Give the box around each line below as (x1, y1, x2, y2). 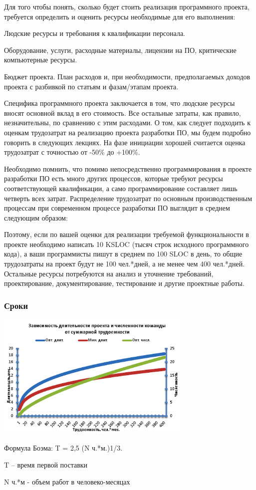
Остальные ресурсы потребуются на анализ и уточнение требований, (4, 268, 214, 278)
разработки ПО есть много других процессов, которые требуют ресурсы (4, 173, 223, 184)
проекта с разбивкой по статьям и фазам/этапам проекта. (4, 81, 179, 91)
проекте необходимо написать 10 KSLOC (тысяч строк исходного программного (4, 239, 249, 249)
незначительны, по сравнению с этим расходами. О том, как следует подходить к (4, 117, 251, 128)
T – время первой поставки (4, 459, 88, 470)
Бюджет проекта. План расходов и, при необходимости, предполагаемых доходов (4, 71, 251, 81)
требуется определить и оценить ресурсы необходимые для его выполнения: (4, 11, 236, 21)
